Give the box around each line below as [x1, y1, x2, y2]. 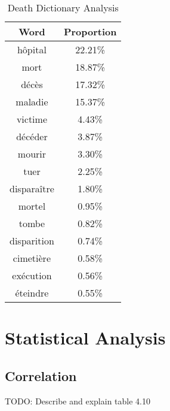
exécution [12, 268, 52, 282]
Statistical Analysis [5, 325, 166, 350]
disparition [10, 234, 54, 247]
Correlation [5, 366, 77, 385]
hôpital [17, 43, 47, 56]
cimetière [13, 251, 51, 265]
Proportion [63, 25, 117, 38]
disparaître [10, 182, 54, 195]
